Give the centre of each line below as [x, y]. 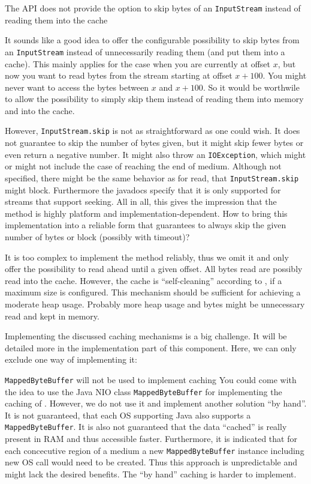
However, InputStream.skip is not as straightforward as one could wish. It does [153, 131]
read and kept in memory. [52, 316]
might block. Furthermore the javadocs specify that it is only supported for [143, 189]
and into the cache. [40, 110]
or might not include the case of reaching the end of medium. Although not [143, 166]
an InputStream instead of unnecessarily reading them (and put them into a [145, 51]
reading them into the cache [56, 20]
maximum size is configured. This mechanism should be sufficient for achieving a [153, 292]
